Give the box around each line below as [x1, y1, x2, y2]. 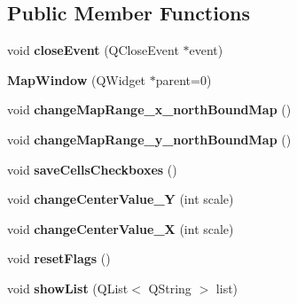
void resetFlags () [7, 249, 111, 268]
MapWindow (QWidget [7, 70, 146, 89]
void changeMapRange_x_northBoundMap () [7, 100, 292, 119]
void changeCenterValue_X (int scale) [7, 219, 234, 238]
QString [148, 278, 191, 297]
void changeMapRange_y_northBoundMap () [7, 129, 292, 148]
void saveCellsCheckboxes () [7, 160, 177, 178]
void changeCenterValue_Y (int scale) [7, 190, 234, 208]
